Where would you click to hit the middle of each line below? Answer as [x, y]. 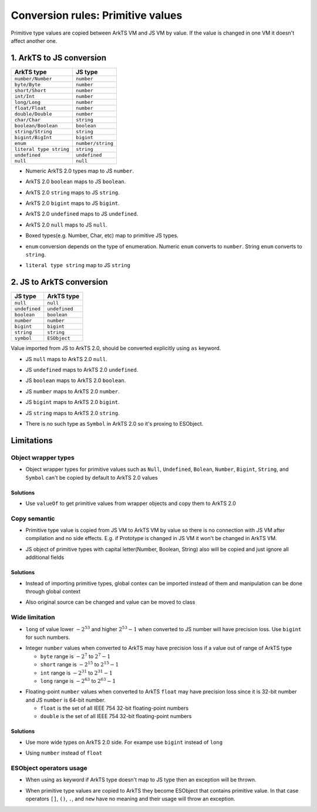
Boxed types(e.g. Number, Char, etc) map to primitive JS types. [102, 235]
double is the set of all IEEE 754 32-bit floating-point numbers [116, 716]
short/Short [30, 90]
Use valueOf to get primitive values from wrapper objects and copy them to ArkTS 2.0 [131, 503]
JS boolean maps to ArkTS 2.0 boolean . [76, 380]
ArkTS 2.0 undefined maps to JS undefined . [82, 214]
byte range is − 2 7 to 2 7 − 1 [75, 656]
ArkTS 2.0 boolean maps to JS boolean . [76, 181]
